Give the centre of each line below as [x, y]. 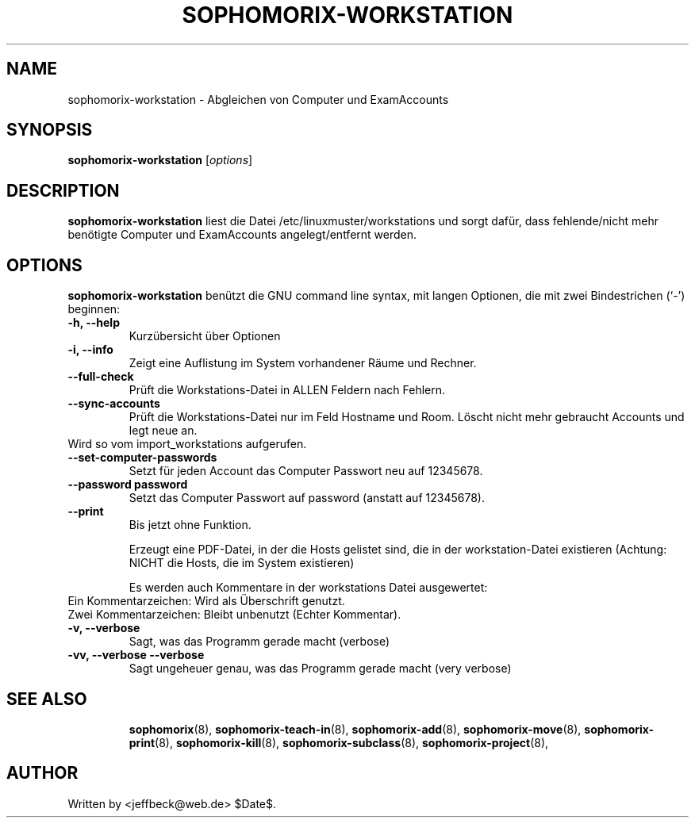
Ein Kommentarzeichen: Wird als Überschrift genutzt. [206, 601]
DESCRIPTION [63, 190]
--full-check [101, 377]
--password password [128, 485]
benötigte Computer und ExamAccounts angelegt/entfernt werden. [242, 235]
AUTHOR [42, 773]
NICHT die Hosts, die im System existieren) [242, 563]
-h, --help [94, 323]
